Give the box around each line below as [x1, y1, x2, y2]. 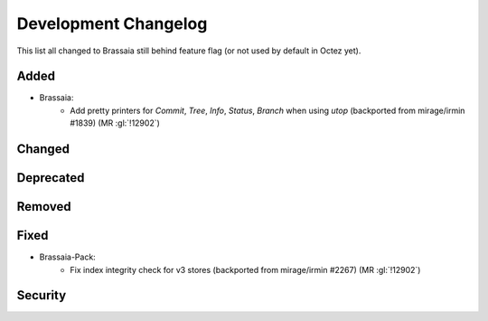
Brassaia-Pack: [39, 251, 97, 262]
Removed [16, 199, 71, 214]
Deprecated [16, 170, 85, 185]
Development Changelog [16, 14, 208, 33]
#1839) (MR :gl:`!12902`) [70, 118, 160, 128]
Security [16, 288, 67, 303]
